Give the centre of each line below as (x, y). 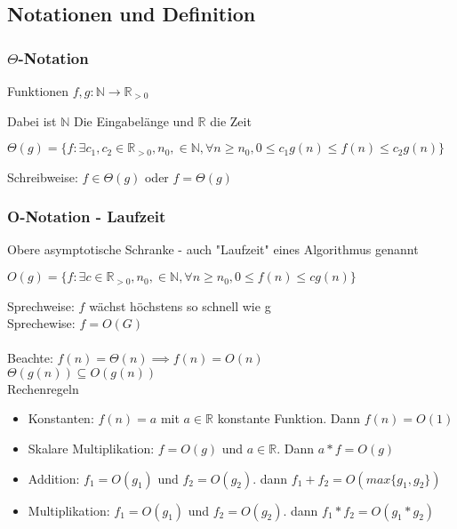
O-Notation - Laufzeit (87, 216)
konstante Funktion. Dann (289, 418)
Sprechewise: (41, 323)
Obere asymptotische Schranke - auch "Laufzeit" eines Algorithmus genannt (213, 249)
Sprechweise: (41, 305)
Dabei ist (32, 120)
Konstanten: (61, 418)
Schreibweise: (43, 176)
